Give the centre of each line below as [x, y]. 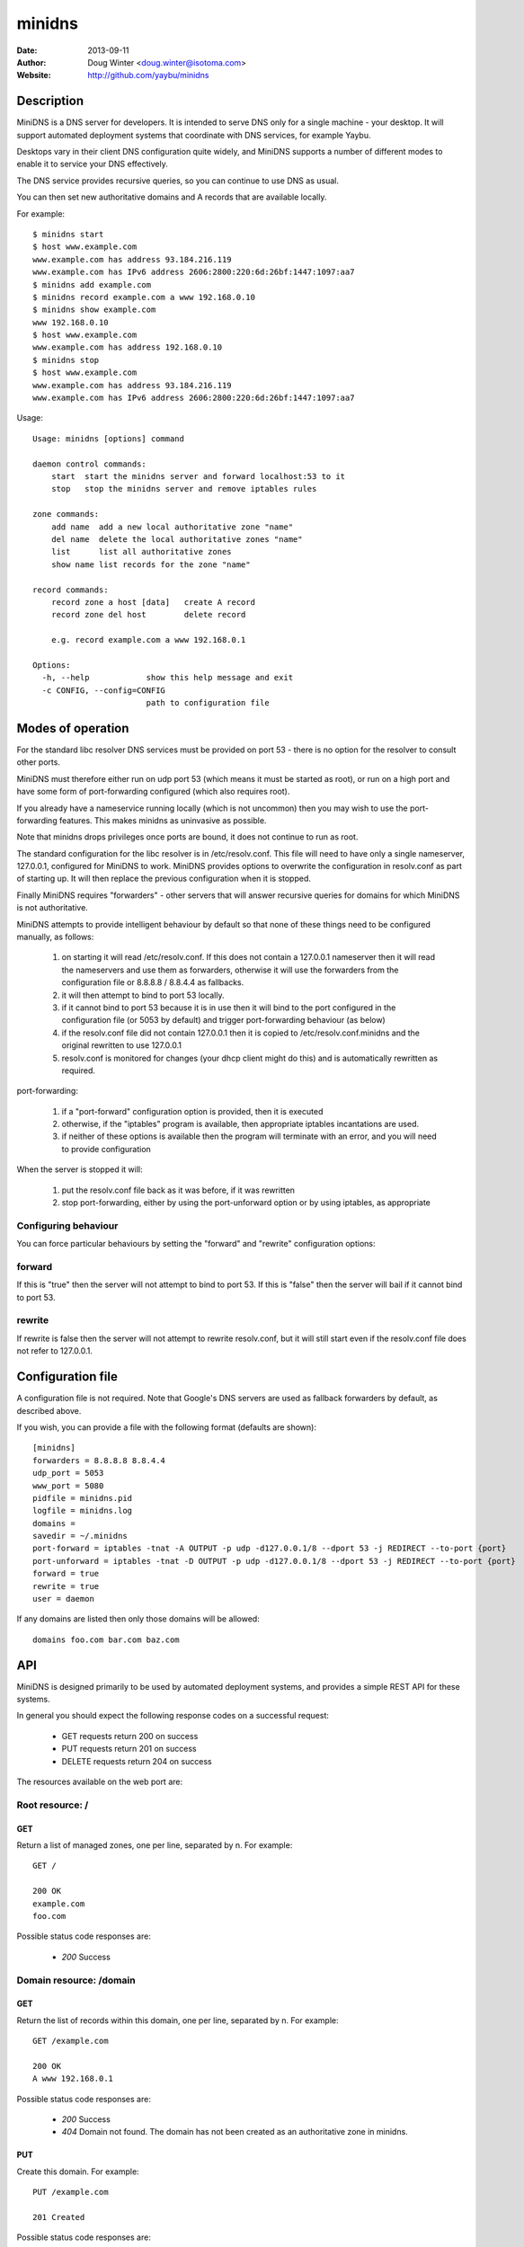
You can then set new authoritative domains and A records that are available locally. [172, 197]
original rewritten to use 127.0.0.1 [122, 1045]
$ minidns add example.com [92, 284]
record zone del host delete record [148, 615]
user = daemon [63, 1599]
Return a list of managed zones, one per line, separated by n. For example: [155, 1845]
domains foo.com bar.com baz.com [106, 1639]
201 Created [59, 2217]
